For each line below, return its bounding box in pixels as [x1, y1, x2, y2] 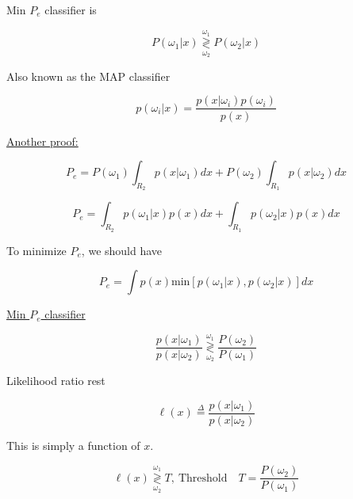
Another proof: [6, 132, 79, 149]
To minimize [6, 242, 67, 258]
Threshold [178, 472, 228, 484]
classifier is [44, 2, 97, 17]
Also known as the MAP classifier [6, 67, 171, 84]
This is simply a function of [6, 436, 140, 453]
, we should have [81, 242, 163, 258]
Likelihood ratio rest [6, 371, 106, 388]
